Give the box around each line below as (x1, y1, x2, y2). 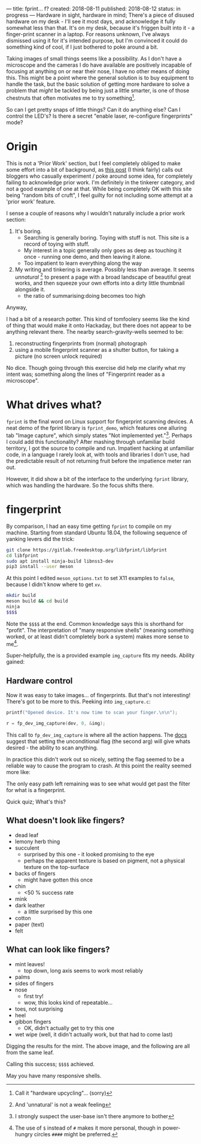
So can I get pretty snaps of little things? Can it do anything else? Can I (6, 106, 181, 113)
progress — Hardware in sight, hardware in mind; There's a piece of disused (6, 11, 194, 19)
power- (162, 1124, 181, 1131)
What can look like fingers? (6, 945, 110, 955)
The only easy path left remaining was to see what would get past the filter (6, 780, 190, 787)
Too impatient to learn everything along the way (23, 259, 142, 267)
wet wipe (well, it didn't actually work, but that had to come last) (14, 1031, 173, 1038)
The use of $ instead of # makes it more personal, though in (14, 1124, 162, 1131)
